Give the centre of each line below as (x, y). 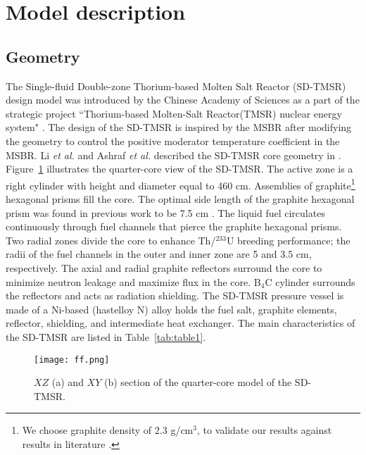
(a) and (68, 382)
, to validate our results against (264, 430)
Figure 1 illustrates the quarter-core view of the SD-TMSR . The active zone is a (179, 169)
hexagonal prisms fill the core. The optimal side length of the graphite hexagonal (180, 198)
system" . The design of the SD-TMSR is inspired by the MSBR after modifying (179, 127)
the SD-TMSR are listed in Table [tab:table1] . (106, 336)
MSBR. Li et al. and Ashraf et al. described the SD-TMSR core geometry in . (173, 155)
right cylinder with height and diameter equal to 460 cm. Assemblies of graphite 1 (181, 184)
